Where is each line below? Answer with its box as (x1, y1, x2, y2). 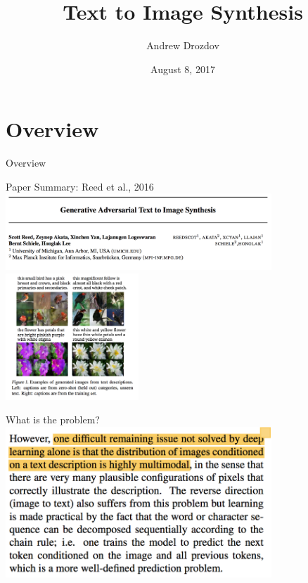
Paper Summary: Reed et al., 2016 (6, 179, 154, 193)
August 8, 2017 (150, 61, 215, 76)
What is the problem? (6, 412, 100, 427)
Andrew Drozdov (146, 38, 219, 53)
